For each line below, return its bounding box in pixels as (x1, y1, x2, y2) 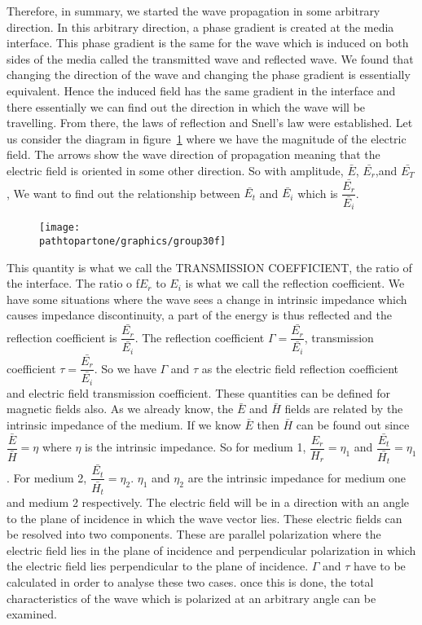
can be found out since (296, 416, 410, 433)
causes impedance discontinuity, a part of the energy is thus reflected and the (7, 306, 392, 324)
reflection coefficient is (7, 328, 117, 346)
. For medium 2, (7, 469, 87, 486)
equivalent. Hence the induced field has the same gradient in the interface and (7, 81, 396, 99)
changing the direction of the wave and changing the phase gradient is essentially (7, 66, 411, 83)
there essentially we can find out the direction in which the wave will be (7, 98, 366, 115)
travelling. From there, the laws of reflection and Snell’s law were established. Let (7, 114, 413, 131)
